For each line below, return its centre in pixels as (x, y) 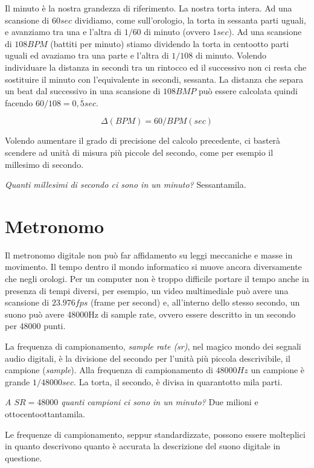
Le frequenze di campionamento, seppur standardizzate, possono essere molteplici (155, 434)
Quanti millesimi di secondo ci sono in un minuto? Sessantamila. (126, 184)
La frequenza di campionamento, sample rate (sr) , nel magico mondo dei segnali (153, 346)
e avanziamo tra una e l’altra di (63, 32)
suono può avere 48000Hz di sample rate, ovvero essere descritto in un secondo (150, 314)
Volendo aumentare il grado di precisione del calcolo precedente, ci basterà (143, 140)
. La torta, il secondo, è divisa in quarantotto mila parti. (178, 381)
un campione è (278, 370)
